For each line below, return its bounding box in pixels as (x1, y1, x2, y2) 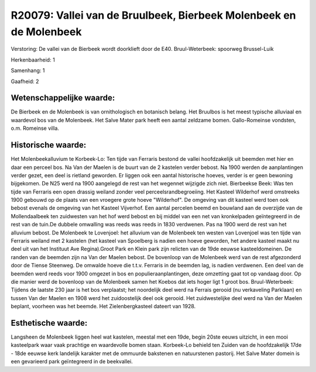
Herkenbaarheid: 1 (11, 56, 55, 63)
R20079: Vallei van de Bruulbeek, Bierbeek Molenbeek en (11, 9, 297, 22)
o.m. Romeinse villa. (11, 125, 60, 132)
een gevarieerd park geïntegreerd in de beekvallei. (11, 358, 133, 365)
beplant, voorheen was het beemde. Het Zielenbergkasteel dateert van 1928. (11, 303, 196, 310)
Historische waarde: (11, 140, 87, 150)
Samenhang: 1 (11, 67, 45, 74)
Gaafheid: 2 (11, 78, 39, 85)
